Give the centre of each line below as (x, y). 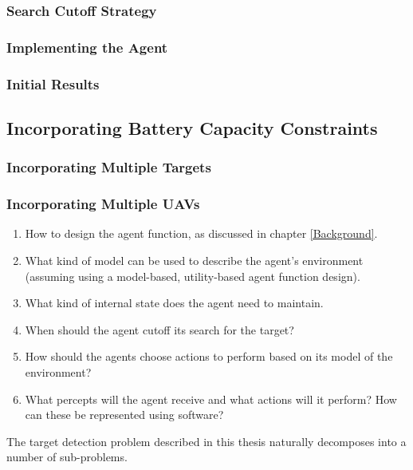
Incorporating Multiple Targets (109, 167)
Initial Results (53, 83)
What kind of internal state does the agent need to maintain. (174, 303)
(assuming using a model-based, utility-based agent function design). (193, 276)
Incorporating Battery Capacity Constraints (192, 127)
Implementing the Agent (87, 47)
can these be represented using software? (124, 415)
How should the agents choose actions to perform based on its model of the (209, 356)
